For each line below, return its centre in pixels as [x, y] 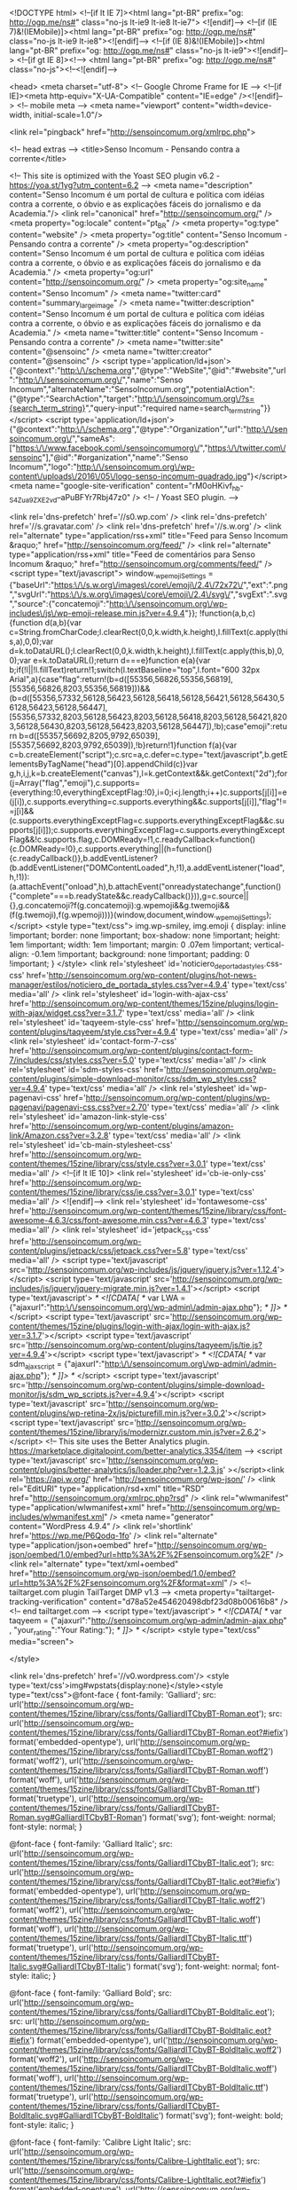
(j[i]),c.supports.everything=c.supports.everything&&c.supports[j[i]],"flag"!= [148, 801]
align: [19, 954]
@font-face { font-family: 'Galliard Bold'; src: [90, 1993]
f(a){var [223, 745]
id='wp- [253, 1088]
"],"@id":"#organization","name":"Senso [115, 458]
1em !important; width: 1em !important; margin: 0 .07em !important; [131, 945]
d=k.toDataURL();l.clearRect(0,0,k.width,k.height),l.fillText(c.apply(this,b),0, [147, 650]
